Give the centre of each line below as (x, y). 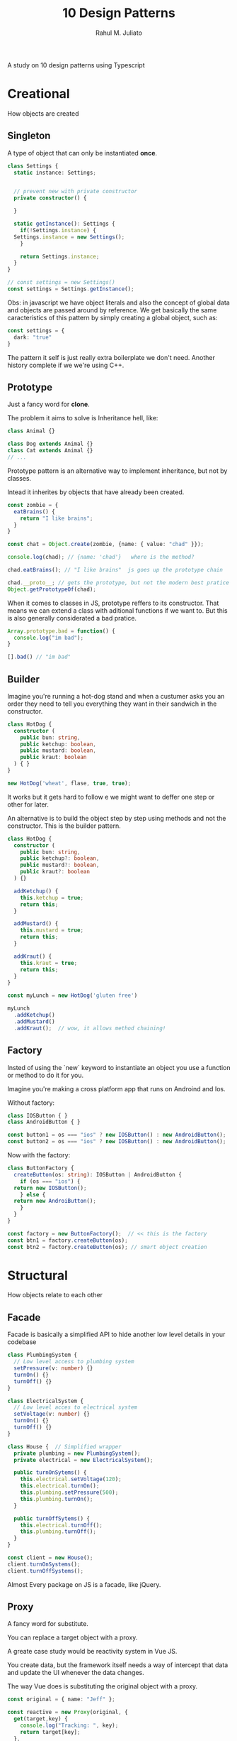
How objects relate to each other (55, 1295)
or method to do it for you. (46, 1075)
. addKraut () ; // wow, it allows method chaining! (90, 1028)
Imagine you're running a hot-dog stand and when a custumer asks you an (116, 696)
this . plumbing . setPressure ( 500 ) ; (69, 1492)
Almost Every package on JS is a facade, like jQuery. (84, 1584)
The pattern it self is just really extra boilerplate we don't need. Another (111, 357)
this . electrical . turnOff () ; (61, 1525)
